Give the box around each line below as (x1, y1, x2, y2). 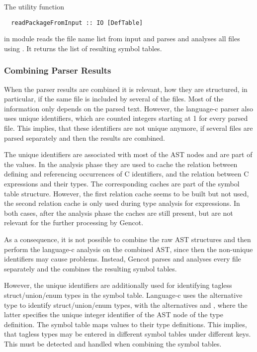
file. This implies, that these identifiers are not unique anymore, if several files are (4, 123, 253, 133)
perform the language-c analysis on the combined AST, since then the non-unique (4, 244, 253, 254)
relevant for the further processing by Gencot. (4, 217, 144, 228)
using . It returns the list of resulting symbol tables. (4, 43, 162, 53)
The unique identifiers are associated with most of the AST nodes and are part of (4, 149, 253, 160)
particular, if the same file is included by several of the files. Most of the (4, 93, 224, 104)
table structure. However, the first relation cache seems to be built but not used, (4, 188, 249, 198)
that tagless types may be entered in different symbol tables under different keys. (4, 329, 251, 339)
